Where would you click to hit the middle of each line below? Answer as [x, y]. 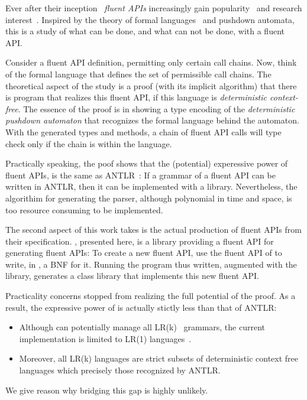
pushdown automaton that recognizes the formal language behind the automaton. [152, 120]
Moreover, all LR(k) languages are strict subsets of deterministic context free [159, 358]
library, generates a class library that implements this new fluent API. [132, 276]
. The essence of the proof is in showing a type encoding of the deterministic [156, 108]
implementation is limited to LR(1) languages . [105, 338]
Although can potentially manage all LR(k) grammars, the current [142, 327]
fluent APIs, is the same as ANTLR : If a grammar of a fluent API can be [140, 175]
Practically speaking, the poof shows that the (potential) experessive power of [147, 163]
